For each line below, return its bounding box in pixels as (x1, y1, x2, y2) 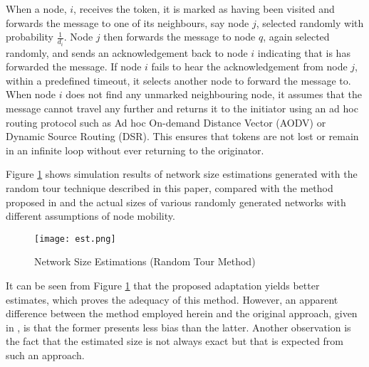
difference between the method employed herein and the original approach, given (6, 306, 358, 321)
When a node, (6, 1, 67, 16)
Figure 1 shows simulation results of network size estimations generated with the (6, 166, 358, 181)
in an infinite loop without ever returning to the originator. (6, 142, 264, 157)
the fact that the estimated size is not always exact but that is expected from (6, 334, 344, 349)
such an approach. (6, 348, 85, 362)
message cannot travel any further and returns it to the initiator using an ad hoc (6, 101, 358, 116)
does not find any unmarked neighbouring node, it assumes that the (66, 87, 362, 102)
